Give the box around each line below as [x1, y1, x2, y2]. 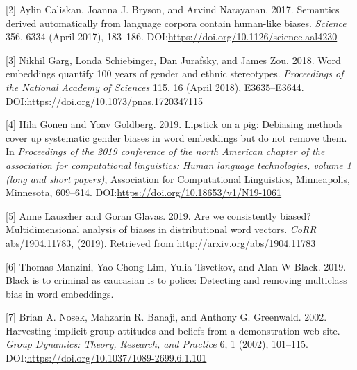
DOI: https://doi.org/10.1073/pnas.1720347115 [6, 93, 203, 108]
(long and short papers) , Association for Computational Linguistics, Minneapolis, [6, 171, 350, 186]
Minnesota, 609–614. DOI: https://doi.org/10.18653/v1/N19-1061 [6, 185, 282, 200]
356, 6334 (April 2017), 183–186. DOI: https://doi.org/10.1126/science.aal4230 [6, 29, 338, 44]
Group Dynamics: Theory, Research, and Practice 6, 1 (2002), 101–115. [6, 337, 309, 351]
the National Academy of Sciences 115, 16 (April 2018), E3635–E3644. [6, 79, 304, 94]
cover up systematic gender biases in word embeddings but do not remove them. [6, 130, 347, 145]
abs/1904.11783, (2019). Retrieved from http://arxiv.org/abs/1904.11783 [6, 235, 316, 250]
